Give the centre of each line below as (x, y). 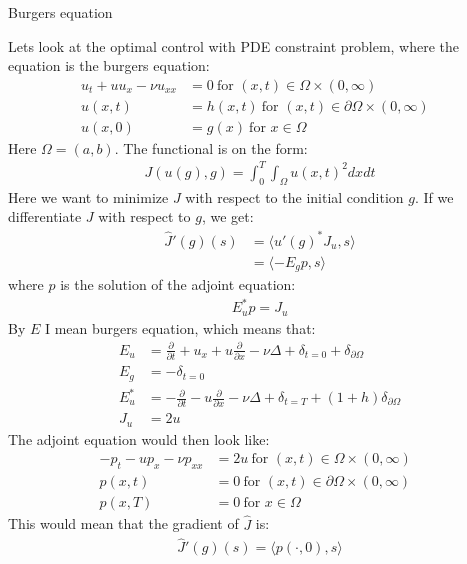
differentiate (45, 216)
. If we (434, 196)
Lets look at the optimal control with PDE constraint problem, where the (234, 45)
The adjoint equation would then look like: (139, 438)
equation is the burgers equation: (109, 65)
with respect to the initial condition (294, 196)
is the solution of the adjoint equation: (178, 284)
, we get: (227, 216)
